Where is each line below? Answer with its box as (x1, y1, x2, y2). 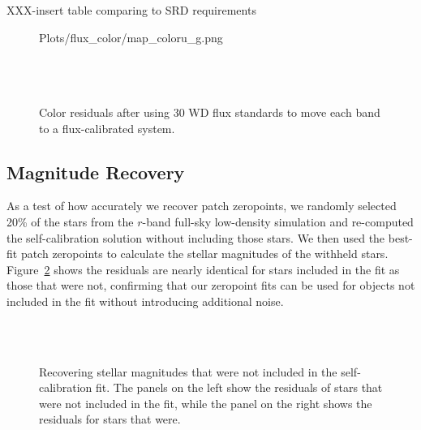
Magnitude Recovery (6, 159, 185, 184)
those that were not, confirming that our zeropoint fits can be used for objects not (6, 277, 415, 294)
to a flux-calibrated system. (39, 119, 175, 136)
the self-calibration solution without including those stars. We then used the (6, 229, 385, 246)
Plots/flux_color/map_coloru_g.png (39, 28, 223, 45)
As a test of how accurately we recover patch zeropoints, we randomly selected (6, 197, 397, 214)
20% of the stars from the (6, 213, 134, 230)
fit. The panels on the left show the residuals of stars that (96, 379, 383, 396)
